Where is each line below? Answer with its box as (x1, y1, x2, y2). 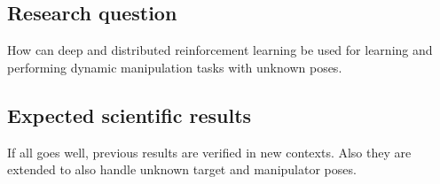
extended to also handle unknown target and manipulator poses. (7, 160, 357, 179)
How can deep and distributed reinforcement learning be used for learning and (7, 41, 433, 59)
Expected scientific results (7, 101, 252, 128)
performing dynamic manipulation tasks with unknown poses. (7, 57, 342, 76)
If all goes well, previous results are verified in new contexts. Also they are (7, 142, 412, 161)
